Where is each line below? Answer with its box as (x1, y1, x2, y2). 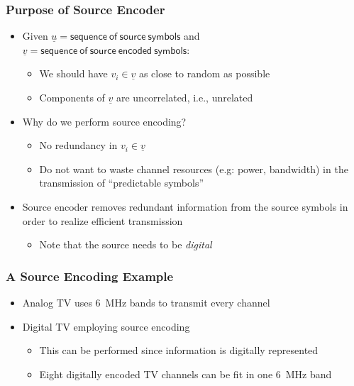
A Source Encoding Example (6, 267, 174, 285)
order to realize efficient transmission (22, 213, 183, 228)
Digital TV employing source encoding (22, 319, 190, 333)
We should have (39, 66, 108, 81)
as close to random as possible (138, 66, 270, 81)
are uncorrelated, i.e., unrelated (116, 90, 253, 104)
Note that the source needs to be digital (39, 237, 212, 252)
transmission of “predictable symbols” (39, 175, 204, 190)
